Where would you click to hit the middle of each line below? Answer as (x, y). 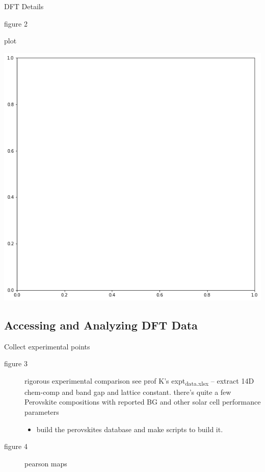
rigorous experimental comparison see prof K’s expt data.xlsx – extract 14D (139, 381)
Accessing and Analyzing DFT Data (101, 325)
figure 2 (16, 23)
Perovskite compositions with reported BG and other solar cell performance (143, 402)
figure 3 (16, 363)
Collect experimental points (47, 346)
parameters (42, 412)
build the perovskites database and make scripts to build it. (130, 429)
